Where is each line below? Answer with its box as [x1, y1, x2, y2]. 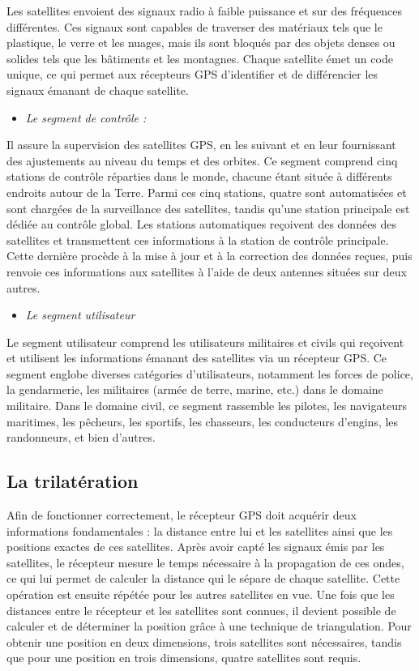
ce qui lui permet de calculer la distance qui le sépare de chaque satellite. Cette [6, 570, 400, 587]
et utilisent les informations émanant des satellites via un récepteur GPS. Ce [6, 349, 387, 366]
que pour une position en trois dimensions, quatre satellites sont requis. [6, 649, 361, 666]
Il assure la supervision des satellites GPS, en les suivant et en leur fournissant [6, 136, 396, 153]
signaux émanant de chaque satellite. [6, 81, 189, 98]
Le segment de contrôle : [25, 109, 147, 126]
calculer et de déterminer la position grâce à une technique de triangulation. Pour [6, 618, 412, 635]
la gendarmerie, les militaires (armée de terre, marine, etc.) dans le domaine [6, 381, 383, 398]
